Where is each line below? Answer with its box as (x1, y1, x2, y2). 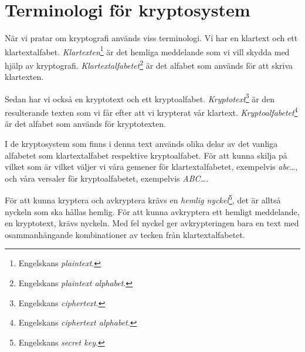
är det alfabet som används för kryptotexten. (5, 118, 166, 130)
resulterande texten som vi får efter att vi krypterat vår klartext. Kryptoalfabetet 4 (5, 105, 298, 118)
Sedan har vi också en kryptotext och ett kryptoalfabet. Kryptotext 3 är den (5, 90, 275, 105)
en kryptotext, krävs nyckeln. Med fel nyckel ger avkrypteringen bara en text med (5, 217, 299, 229)
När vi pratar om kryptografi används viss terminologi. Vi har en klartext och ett (5, 32, 298, 44)
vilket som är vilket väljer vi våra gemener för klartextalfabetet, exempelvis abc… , (5, 160, 298, 173)
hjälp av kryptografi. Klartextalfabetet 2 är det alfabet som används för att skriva (5, 57, 293, 71)
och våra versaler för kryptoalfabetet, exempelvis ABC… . (5, 172, 209, 184)
